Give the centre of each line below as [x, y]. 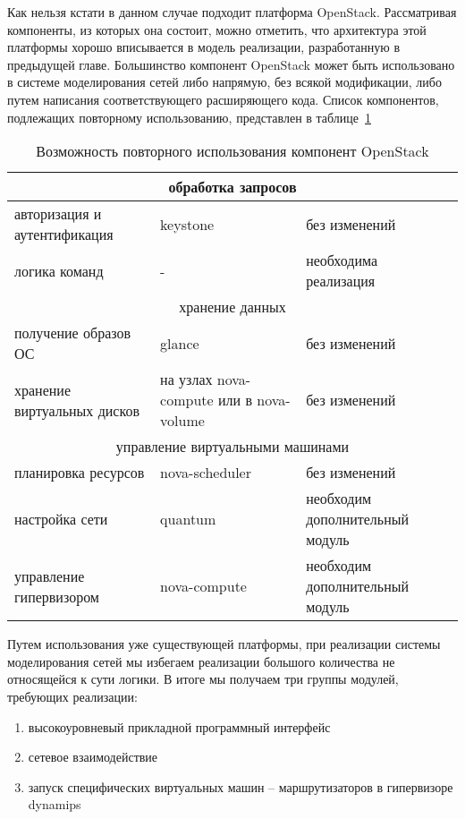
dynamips [55, 804]
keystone [187, 224]
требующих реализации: [72, 696]
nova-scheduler [206, 473]
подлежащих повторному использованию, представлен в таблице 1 [190, 117]
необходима [342, 260]
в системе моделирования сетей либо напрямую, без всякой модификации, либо [224, 82]
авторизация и [58, 214]
